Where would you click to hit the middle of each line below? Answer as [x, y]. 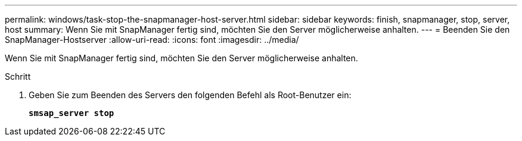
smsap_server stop [72, 113]
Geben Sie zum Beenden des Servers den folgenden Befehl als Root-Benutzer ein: [190, 95]
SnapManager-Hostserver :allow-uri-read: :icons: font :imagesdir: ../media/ [152, 40]
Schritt [18, 76]
